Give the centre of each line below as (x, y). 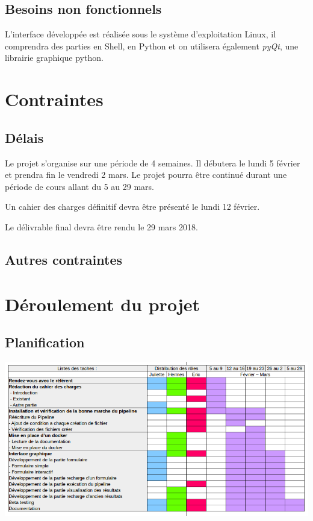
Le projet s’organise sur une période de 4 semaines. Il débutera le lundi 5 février (153, 163)
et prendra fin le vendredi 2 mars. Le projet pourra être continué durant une (146, 175)
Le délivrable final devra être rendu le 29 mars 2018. (101, 226)
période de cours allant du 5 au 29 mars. (79, 186)
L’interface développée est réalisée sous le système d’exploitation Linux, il (141, 34)
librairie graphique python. (54, 58)
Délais (24, 137)
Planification (45, 342)
